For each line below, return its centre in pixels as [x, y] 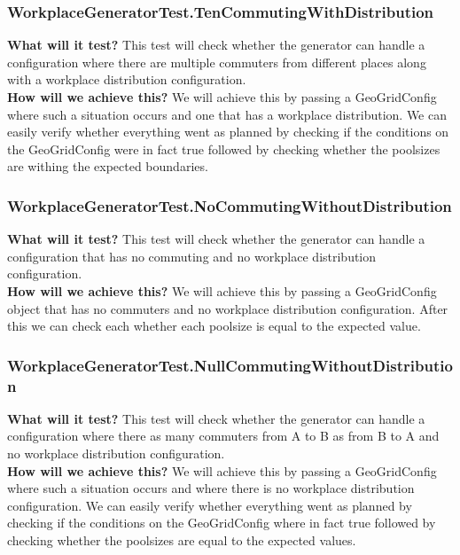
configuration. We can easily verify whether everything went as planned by [210, 505]
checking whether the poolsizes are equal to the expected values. [182, 540]
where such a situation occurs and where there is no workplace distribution [211, 488]
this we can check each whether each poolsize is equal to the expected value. [214, 326]
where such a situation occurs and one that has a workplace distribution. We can [227, 114]
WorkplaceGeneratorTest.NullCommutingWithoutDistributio [230, 365]
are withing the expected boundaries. [108, 166]
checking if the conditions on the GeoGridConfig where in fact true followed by [222, 523]
